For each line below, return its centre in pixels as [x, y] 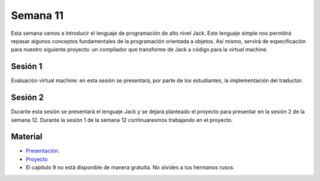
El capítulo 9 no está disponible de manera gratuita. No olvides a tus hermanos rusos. [130, 167]
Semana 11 [37, 15]
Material [27, 137]
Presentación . [43, 151]
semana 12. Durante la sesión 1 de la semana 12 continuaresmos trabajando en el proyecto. [122, 120]
